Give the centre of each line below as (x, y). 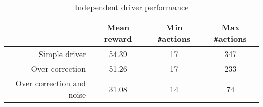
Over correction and (51, 83)
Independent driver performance (131, 7)
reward (118, 39)
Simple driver (62, 54)
